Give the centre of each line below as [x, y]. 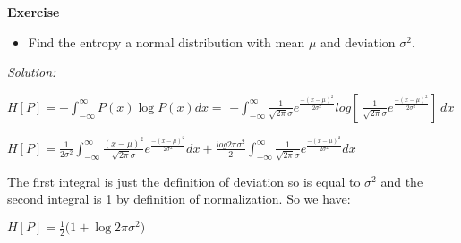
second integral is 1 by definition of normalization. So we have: [179, 199]
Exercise [34, 12]
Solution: [32, 72]
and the [402, 181]
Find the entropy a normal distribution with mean [166, 42]
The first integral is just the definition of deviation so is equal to [184, 181]
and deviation [358, 42]
